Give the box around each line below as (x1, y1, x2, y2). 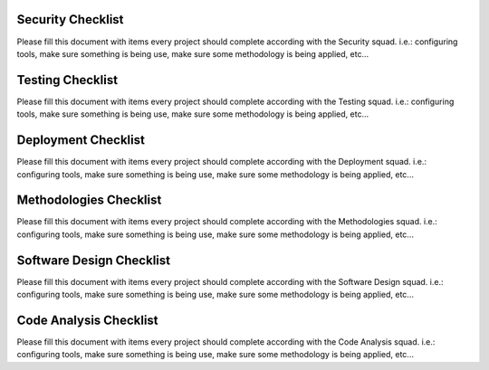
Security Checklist (16, 12, 124, 27)
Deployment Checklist (16, 132, 145, 148)
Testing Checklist (16, 72, 118, 88)
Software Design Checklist (16, 252, 171, 268)
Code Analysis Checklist (16, 312, 158, 327)
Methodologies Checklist (16, 193, 162, 208)
